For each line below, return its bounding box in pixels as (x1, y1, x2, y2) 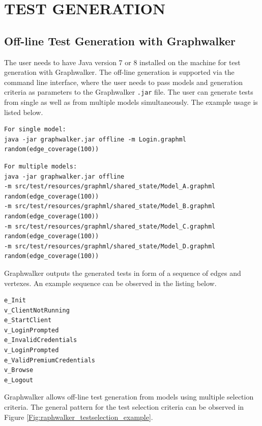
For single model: (4, 126, 66, 133)
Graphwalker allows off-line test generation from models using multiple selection (4, 391, 254, 402)
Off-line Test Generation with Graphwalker (4, 33, 236, 48)
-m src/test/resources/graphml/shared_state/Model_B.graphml (4, 203, 216, 210)
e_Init (4, 297, 26, 304)
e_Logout (4, 376, 34, 384)
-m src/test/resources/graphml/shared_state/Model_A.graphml (4, 183, 216, 190)
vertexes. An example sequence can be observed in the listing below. (4, 277, 217, 288)
